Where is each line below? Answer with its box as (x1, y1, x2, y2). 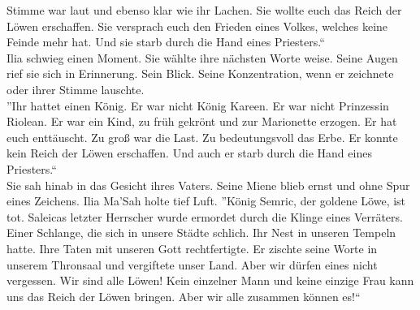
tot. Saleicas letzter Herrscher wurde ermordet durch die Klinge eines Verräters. (6, 208, 403, 225)
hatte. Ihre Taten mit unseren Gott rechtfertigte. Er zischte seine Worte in (6, 239, 378, 256)
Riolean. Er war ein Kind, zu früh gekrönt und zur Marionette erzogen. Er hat (6, 113, 397, 130)
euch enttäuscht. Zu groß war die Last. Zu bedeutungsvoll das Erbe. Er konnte (6, 128, 398, 145)
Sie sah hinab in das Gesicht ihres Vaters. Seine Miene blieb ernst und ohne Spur (6, 176, 410, 193)
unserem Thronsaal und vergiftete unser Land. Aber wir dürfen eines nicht (6, 256, 378, 273)
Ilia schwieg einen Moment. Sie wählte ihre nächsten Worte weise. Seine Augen (6, 49, 398, 66)
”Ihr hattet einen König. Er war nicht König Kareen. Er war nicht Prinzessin (6, 97, 389, 114)
